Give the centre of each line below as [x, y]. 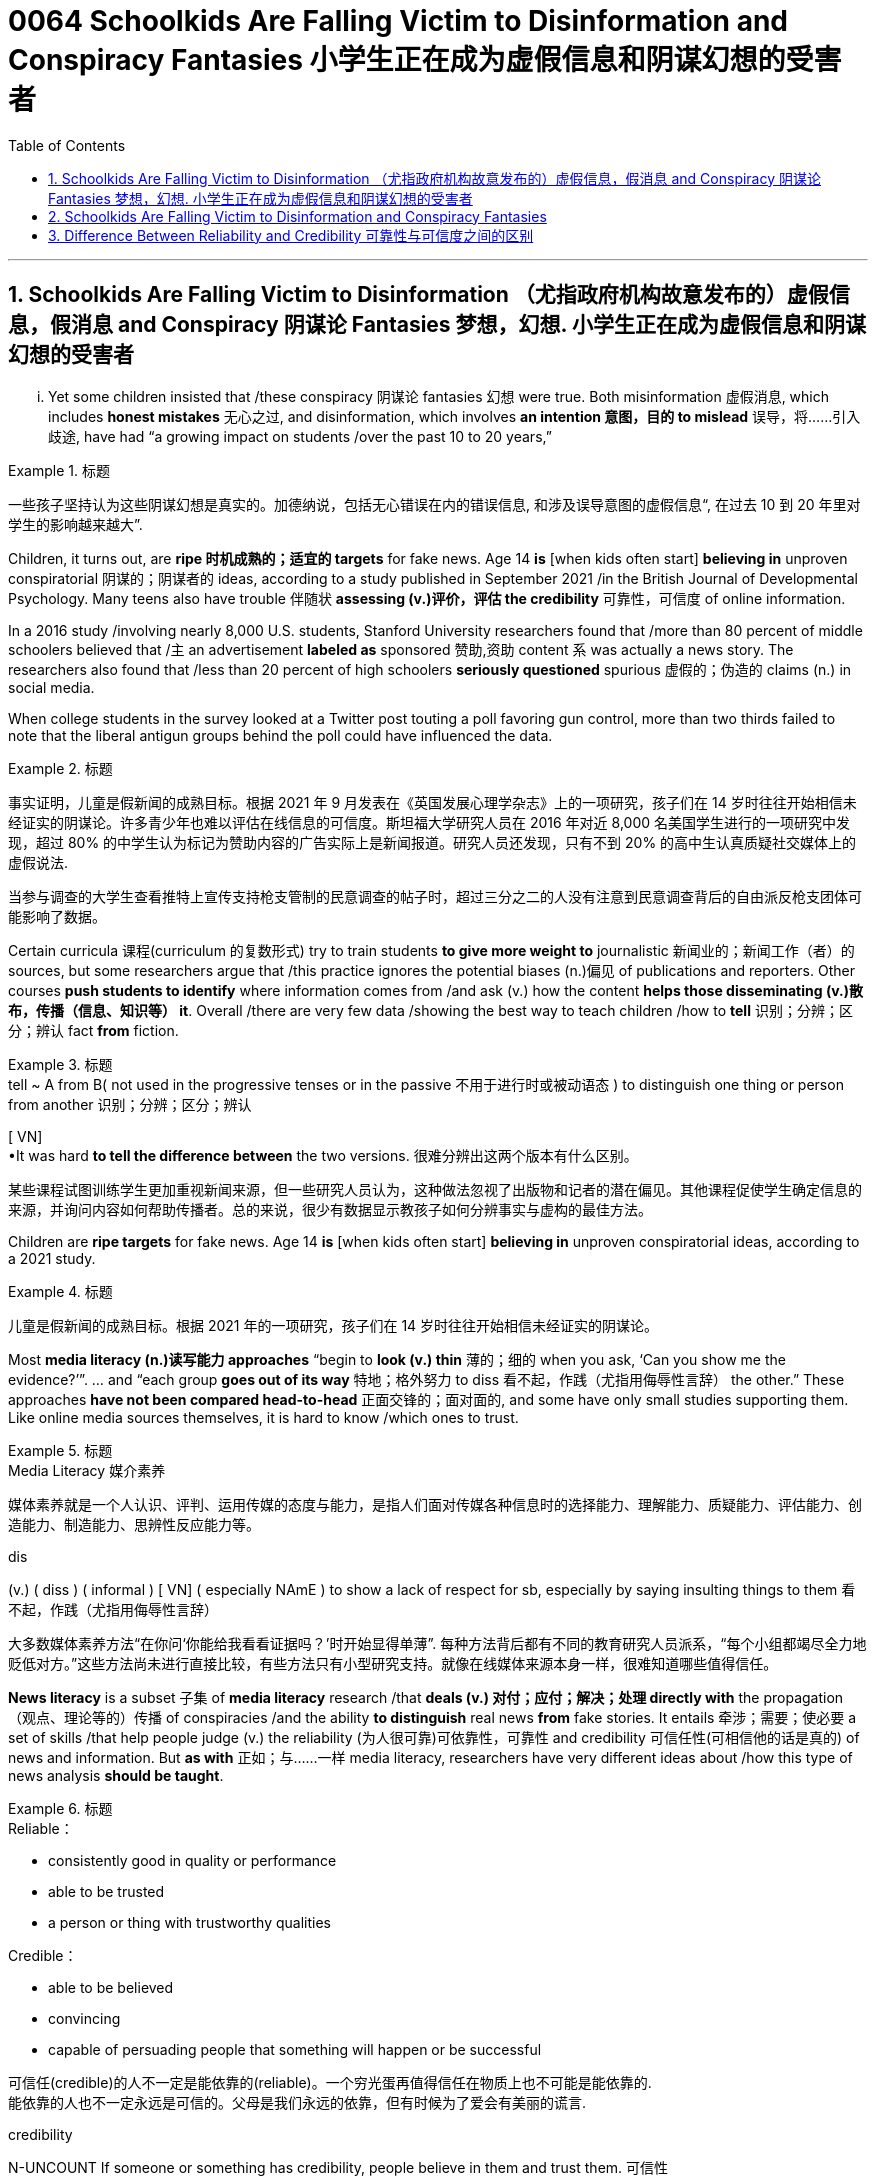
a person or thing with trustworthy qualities [189, 1922]
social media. [51, 687]
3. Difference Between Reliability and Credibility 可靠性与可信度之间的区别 [291, 235]
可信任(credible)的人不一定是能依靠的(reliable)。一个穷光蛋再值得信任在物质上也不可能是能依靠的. [330, 2082]
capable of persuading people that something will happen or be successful [295, 2049]
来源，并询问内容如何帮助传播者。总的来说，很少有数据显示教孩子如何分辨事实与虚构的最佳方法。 [330, 1209]
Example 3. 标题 [60, 1064]
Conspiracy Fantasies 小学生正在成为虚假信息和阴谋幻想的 [397, 60]
